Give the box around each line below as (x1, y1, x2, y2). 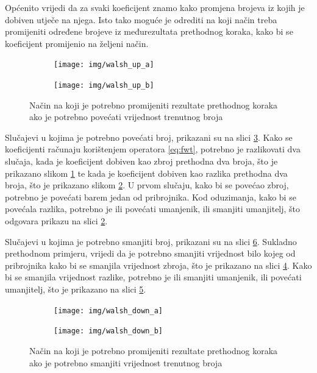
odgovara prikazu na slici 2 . (5, 215, 108, 227)
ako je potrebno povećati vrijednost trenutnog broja (29, 110, 223, 123)
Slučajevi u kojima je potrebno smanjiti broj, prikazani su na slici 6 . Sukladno (5, 235, 297, 247)
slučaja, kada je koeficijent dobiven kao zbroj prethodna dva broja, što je (5, 155, 278, 168)
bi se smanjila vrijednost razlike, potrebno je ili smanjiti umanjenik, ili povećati (5, 271, 302, 283)
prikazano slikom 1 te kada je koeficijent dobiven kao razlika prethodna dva (5, 166, 288, 179)
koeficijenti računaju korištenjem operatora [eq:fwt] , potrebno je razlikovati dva (5, 143, 301, 155)
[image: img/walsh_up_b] (54, 81, 154, 90)
